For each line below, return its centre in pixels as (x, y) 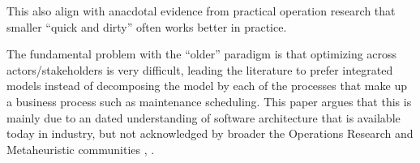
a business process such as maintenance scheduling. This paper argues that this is (209, 101)
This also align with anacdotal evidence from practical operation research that (201, 11)
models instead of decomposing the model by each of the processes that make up (207, 86)
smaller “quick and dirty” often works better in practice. (147, 26)
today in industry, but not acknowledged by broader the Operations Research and (210, 133)
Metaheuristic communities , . (81, 149)
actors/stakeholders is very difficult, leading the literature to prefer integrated (200, 69)
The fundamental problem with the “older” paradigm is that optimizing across (202, 54)
